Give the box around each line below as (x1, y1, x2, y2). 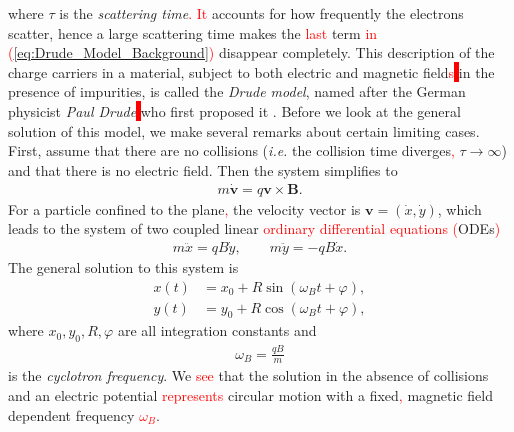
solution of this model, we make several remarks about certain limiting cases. (8, 120, 480, 141)
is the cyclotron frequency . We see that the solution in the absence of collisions (8, 365, 489, 386)
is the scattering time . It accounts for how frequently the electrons (59, 3, 464, 23)
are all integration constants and (117, 320, 317, 341)
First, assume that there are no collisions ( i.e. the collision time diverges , (8, 140, 455, 161)
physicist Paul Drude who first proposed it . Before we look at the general (8, 100, 461, 121)
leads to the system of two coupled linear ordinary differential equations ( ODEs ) (8, 218, 501, 239)
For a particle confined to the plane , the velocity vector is (8, 198, 361, 219)
